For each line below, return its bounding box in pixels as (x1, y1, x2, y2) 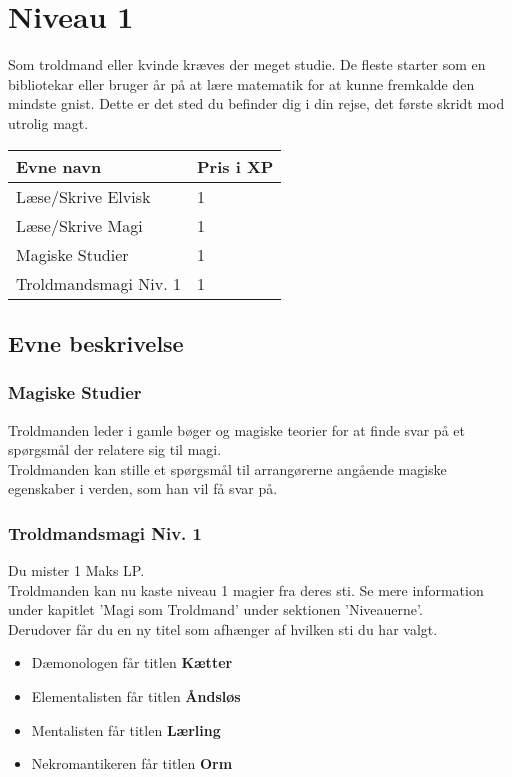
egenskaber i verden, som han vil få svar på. (8, 478, 278, 499)
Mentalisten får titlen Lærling (31, 719, 221, 740)
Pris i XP (197, 154, 274, 178)
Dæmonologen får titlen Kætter (31, 652, 233, 673)
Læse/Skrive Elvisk (16, 184, 151, 208)
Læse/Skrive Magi (16, 213, 143, 237)
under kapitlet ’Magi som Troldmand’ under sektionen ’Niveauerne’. (8, 599, 423, 620)
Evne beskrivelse (8, 327, 184, 358)
